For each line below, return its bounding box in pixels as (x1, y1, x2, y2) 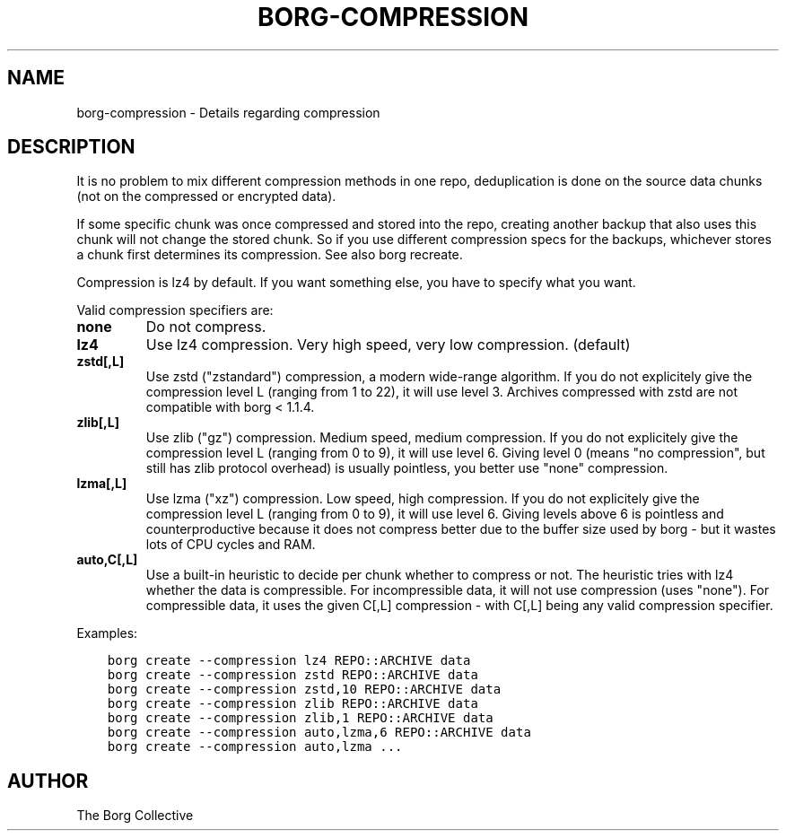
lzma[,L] (76, 476, 127, 492)
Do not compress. (145, 318, 266, 336)
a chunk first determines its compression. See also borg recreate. (76, 247, 463, 263)
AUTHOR (7, 769, 89, 792)
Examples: (76, 625, 138, 642)
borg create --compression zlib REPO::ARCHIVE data (107, 696, 478, 711)
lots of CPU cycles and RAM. (145, 537, 316, 553)
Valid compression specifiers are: (76, 302, 274, 319)
